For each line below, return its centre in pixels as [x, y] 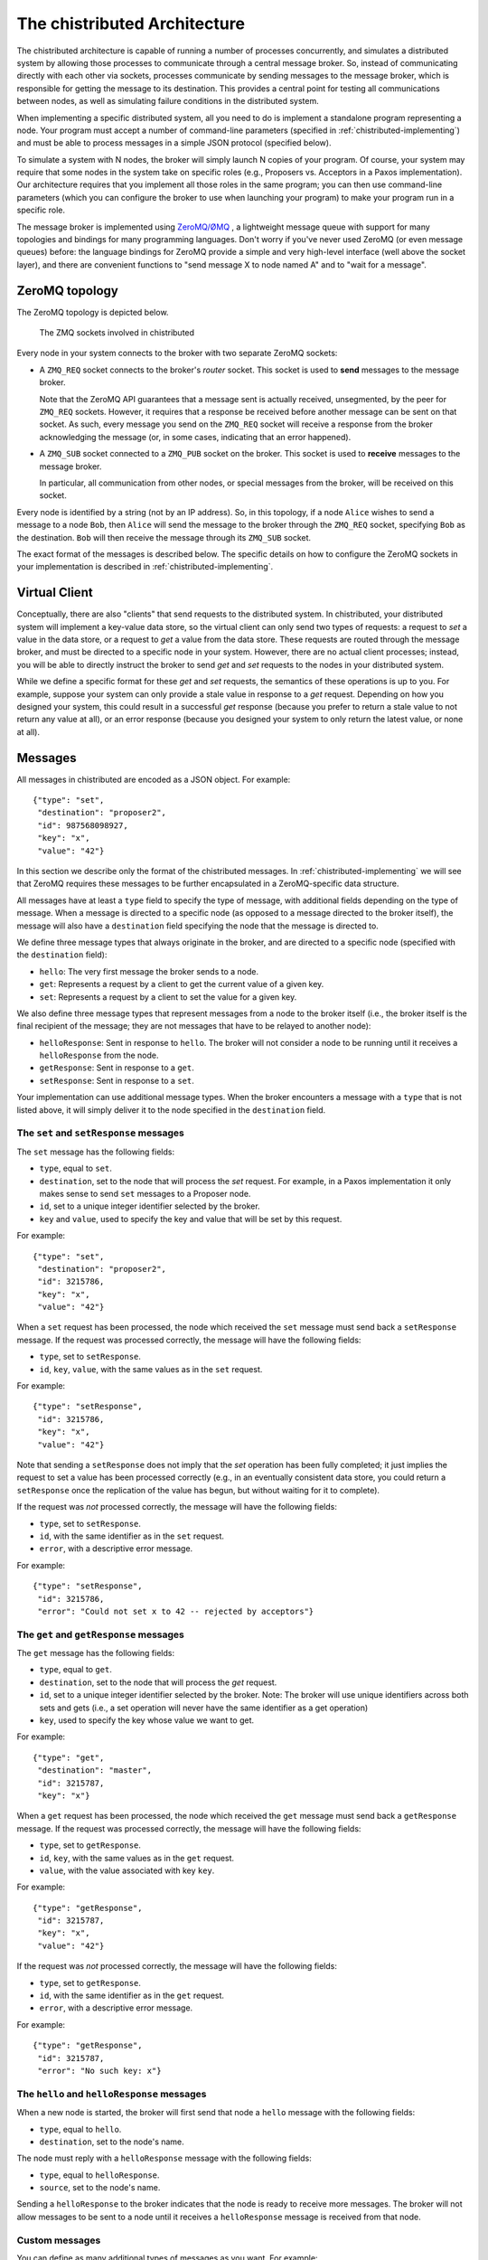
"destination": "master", [95, 1770]
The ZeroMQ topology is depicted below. [93, 312]
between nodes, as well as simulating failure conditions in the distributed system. [168, 101]
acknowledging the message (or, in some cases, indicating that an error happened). [195, 437]
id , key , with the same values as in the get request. [137, 1858]
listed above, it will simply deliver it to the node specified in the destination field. [171, 1110]
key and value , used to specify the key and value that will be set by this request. [191, 1219]
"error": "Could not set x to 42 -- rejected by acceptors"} [176, 1611]
